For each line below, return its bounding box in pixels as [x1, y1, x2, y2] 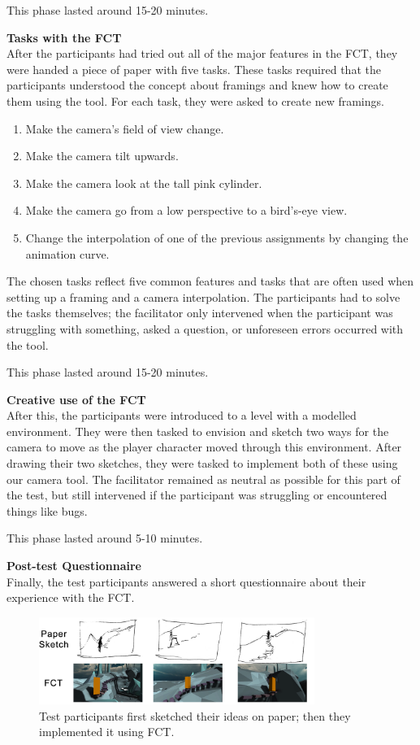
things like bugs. [6, 502, 88, 519]
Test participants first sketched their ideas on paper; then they [39, 707, 351, 724]
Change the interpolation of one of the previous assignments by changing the [25, 229, 409, 246]
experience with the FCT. [6, 589, 135, 606]
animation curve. [25, 245, 110, 262]
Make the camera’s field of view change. [25, 120, 224, 137]
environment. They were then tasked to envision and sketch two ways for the [6, 422, 389, 439]
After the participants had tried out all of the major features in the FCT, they [6, 45, 398, 62]
